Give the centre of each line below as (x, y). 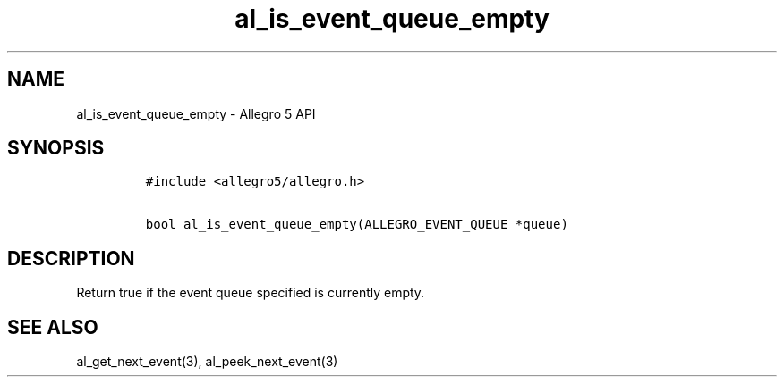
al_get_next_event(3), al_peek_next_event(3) (207, 362)
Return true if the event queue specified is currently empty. (251, 293)
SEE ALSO (53, 327)
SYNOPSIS (56, 148)
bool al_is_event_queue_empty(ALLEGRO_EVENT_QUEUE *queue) (357, 225)
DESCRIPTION (71, 258)
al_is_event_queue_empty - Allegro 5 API (196, 113)
